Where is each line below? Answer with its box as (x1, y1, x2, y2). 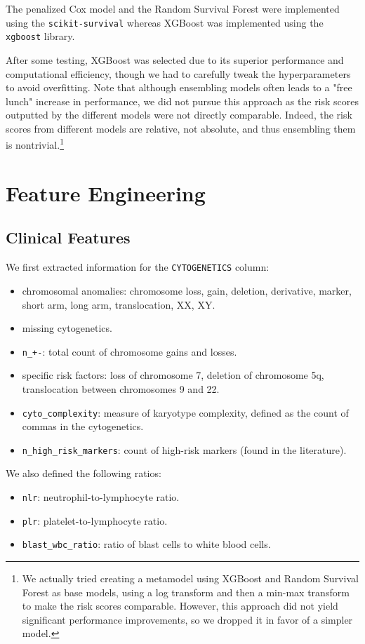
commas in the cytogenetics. (22, 419, 144, 434)
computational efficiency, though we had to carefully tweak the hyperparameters (6, 66, 351, 81)
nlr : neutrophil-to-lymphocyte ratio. (22, 490, 180, 504)
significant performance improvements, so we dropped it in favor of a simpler (22, 612, 353, 626)
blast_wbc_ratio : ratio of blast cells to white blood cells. (22, 537, 271, 551)
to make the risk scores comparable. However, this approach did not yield (22, 598, 338, 613)
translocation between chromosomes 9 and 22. (22, 381, 220, 396)
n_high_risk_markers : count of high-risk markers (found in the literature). (22, 442, 347, 457)
